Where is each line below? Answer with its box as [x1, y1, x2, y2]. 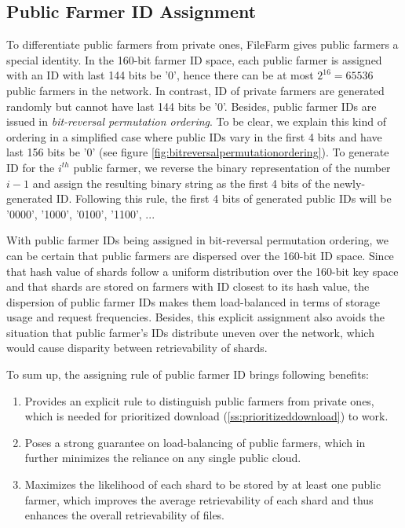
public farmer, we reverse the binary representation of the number [73, 159, 391, 175]
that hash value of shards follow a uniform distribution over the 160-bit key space [6, 262, 399, 279]
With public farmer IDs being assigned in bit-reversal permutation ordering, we [6, 232, 389, 248]
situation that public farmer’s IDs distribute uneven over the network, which [6, 324, 374, 340]
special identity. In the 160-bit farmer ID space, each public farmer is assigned [6, 51, 382, 68]
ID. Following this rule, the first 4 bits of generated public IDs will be [56, 190, 392, 207]
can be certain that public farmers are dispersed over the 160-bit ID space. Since [6, 247, 394, 263]
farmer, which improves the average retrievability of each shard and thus [24, 491, 374, 508]
